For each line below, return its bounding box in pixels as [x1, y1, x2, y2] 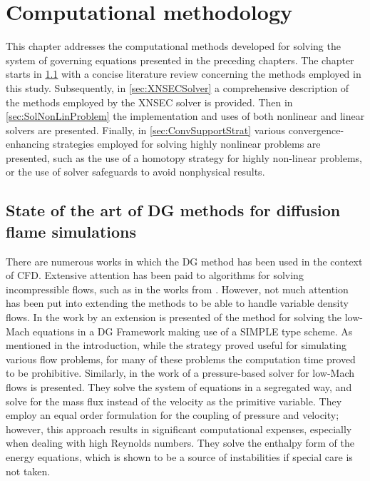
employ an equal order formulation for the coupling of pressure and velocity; [6, 407, 339, 422]
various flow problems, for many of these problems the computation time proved [6, 351, 356, 366]
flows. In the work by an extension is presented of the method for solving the [6, 310, 342, 325]
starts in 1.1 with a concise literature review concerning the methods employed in [6, 66, 361, 81]
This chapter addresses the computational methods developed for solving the [6, 39, 341, 54]
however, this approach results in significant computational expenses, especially [6, 421, 352, 436]
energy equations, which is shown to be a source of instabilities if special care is [6, 449, 353, 464]
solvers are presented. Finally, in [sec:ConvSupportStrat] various [6, 122, 286, 137]
